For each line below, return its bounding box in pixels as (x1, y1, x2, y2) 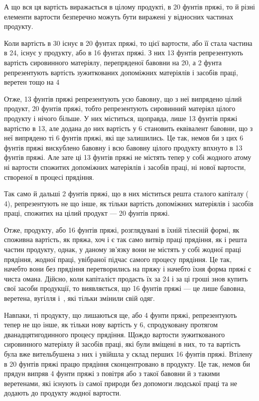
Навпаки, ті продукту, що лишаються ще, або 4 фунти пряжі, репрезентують (4, 309, 237, 320)
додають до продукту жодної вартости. (4, 388, 122, 398)
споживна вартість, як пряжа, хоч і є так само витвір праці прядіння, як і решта (4, 234, 247, 245)
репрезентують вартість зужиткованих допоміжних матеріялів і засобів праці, (4, 67, 238, 77)
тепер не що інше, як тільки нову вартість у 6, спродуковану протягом (4, 319, 218, 330)
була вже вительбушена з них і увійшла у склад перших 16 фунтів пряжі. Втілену (4, 349, 253, 359)
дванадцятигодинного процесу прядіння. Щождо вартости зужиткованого (4, 329, 225, 339)
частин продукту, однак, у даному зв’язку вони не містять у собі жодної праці (4, 244, 242, 255)
